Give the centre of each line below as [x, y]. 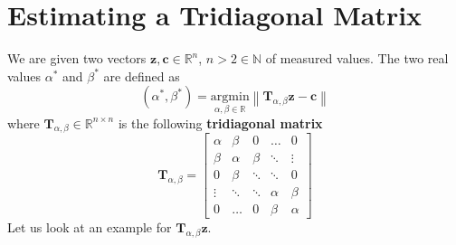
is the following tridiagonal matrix [220, 122]
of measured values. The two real [357, 58]
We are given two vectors [77, 58]
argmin [230, 97]
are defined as [142, 75]
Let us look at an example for [90, 227]
